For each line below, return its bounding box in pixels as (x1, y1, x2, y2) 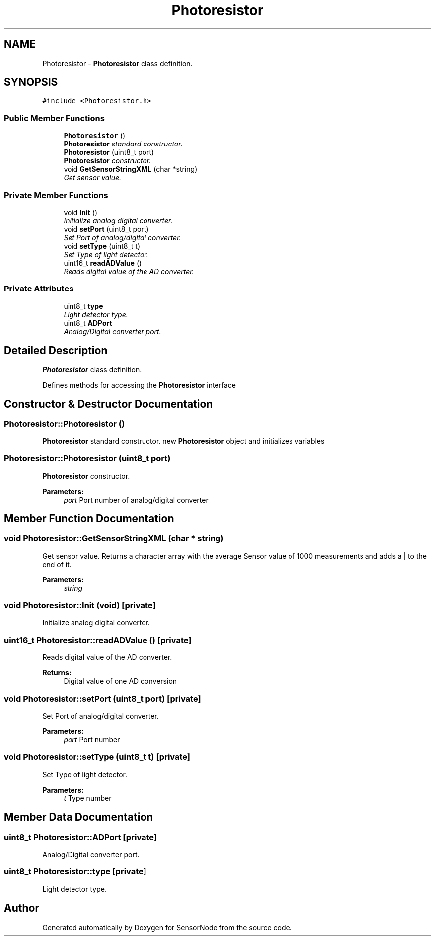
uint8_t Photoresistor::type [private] (4, 867, 146, 877)
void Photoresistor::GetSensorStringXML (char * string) (4, 533, 224, 544)
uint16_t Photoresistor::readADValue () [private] (4, 635, 192, 645)
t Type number (64, 794, 112, 802)
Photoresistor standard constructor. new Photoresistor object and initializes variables (42, 436, 325, 445)
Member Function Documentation (4, 512, 174, 525)
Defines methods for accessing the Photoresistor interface (42, 380, 236, 389)
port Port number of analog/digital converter (64, 495, 209, 504)
